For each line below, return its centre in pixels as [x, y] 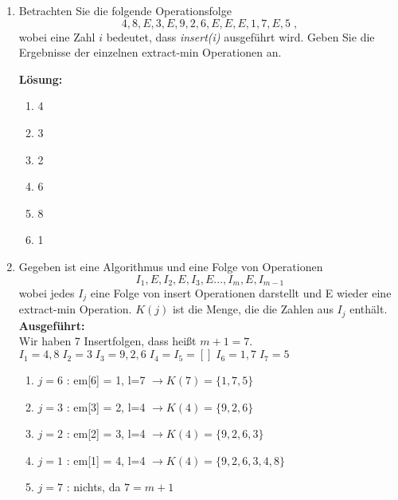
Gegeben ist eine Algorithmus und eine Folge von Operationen [171, 266]
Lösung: [41, 79]
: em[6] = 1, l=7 [106, 380]
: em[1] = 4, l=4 [106, 460]
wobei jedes [47, 292]
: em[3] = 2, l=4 [106, 406]
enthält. [369, 309]
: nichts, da [94, 487]
